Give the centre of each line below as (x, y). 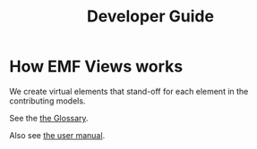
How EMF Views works (96, 66)
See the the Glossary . (49, 118)
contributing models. (47, 101)
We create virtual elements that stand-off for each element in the (129, 91)
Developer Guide (150, 17)
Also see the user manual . (57, 135)
